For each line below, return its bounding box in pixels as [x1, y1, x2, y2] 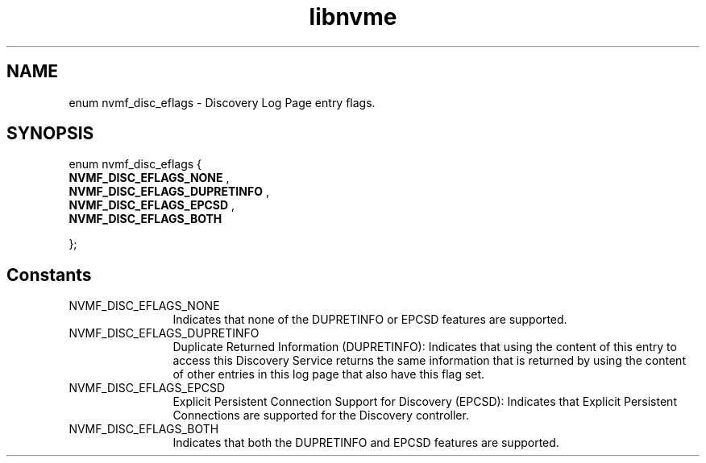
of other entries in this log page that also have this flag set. [172, 367, 485, 382]
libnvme [309, 3, 397, 31]
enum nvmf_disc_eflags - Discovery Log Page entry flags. [69, 95, 376, 110]
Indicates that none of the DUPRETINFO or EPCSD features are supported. [172, 312, 567, 327]
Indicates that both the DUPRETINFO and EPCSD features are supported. [172, 436, 559, 450]
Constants [6, 264, 92, 285]
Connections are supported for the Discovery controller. [172, 408, 469, 423]
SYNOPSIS [6, 123, 94, 144]
